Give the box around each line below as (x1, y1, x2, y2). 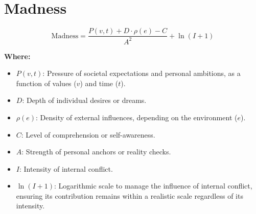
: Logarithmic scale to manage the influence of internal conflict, (54, 180, 252, 191)
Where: (4, 50, 31, 61)
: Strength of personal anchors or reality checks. (21, 146, 171, 157)
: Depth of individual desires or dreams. (22, 95, 147, 105)
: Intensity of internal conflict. (19, 163, 113, 174)
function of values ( (16, 77, 77, 88)
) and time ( (80, 77, 119, 88)
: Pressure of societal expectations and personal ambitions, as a (42, 68, 241, 78)
